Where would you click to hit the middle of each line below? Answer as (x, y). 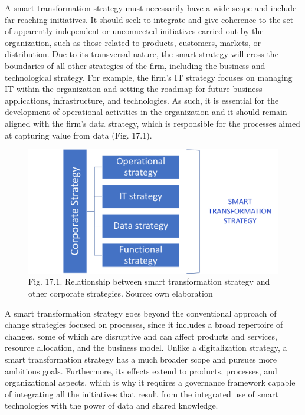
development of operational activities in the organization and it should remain (146, 112)
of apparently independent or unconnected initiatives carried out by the (134, 31)
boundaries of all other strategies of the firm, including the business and (135, 65)
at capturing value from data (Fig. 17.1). (78, 135)
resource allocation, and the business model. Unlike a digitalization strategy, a (146, 348)
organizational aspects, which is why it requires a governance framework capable (150, 382)
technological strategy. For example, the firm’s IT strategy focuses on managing (149, 77)
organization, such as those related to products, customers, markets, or (133, 42)
